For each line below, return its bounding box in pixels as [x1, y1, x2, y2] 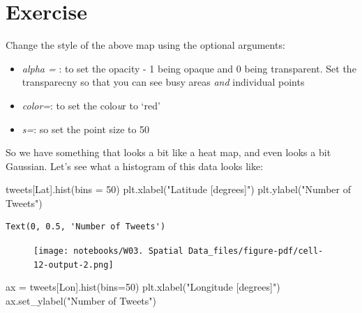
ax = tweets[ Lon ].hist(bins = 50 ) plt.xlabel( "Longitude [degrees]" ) [6, 280, 280, 294]
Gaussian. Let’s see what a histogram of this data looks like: [6, 158, 264, 173]
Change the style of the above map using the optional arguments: [6, 38, 285, 52]
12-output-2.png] [33, 259, 114, 270]
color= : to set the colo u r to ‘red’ [22, 98, 160, 112]
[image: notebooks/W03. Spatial [33, 246, 183, 257]
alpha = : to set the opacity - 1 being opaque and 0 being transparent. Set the [22, 61, 356, 75]
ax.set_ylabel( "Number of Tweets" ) [6, 293, 157, 307]
